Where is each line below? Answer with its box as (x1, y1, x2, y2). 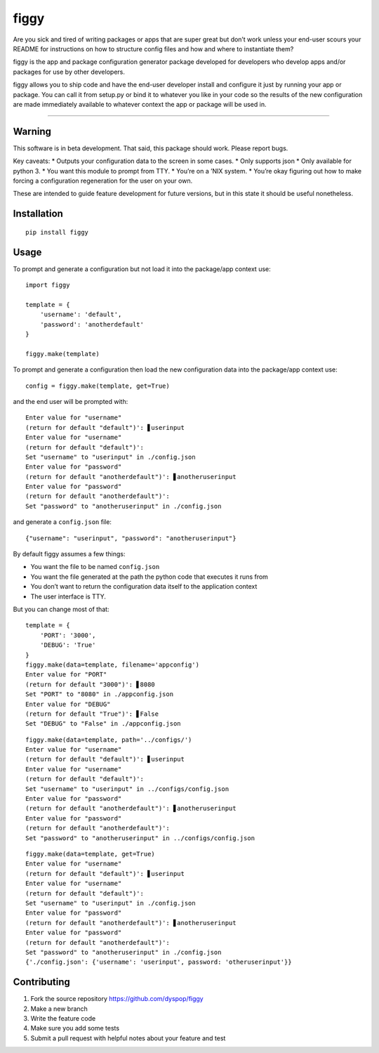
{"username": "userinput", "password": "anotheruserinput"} (25, 534, 237, 542)
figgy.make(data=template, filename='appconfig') (25, 660, 200, 669)
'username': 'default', (39, 310, 122, 319)
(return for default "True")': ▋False (25, 709, 159, 718)
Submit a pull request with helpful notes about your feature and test (30, 1033, 226, 1042)
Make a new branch (30, 1005, 88, 1013)
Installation (13, 208, 63, 220)
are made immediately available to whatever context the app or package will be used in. (13, 100, 267, 108)
